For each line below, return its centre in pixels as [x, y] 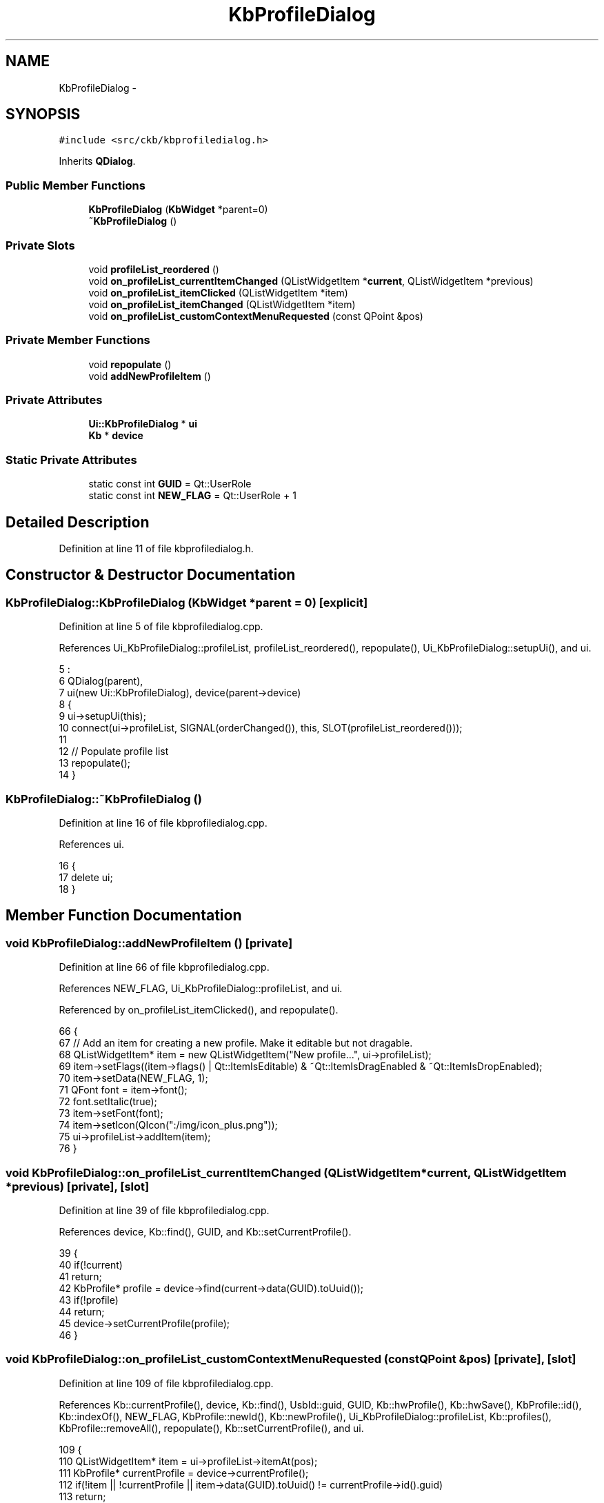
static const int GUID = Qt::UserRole [170, 484]
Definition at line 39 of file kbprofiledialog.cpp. [164, 1210]
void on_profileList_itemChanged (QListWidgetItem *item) [222, 304]
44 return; [82, 1311]
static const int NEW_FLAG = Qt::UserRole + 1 [192, 496]
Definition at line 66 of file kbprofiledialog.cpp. [164, 967]
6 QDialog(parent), [101, 681]
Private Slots [40, 245]
